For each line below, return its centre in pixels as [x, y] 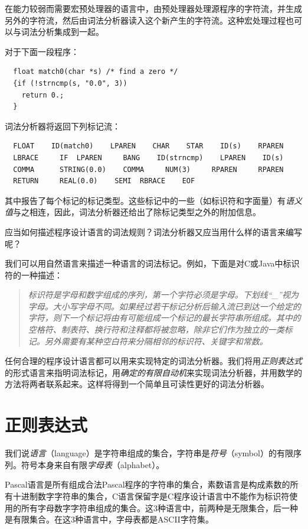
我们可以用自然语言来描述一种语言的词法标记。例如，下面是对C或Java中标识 [152, 263]
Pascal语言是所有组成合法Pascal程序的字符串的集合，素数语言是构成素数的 [148, 484]
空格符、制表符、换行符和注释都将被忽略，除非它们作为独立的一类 [156, 330]
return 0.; [43, 95]
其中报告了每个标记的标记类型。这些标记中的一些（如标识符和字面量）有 [145, 200]
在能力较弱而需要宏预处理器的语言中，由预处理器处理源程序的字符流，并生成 [153, 8]
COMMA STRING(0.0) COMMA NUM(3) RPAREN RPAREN [148, 169]
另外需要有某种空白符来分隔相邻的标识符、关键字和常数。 [156, 341]
